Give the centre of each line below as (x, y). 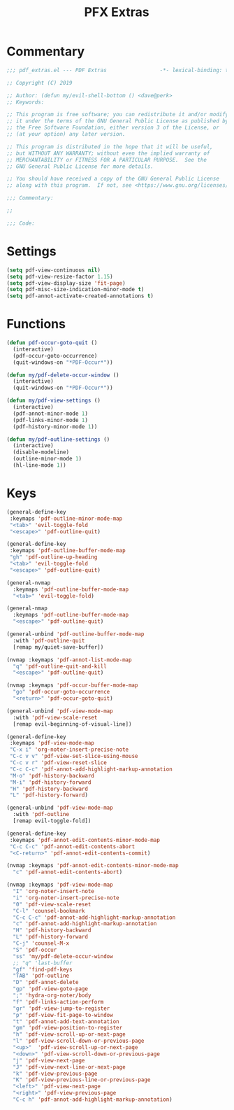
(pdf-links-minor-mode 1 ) (51, 420)
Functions (36, 324)
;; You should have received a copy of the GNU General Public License (113, 179)
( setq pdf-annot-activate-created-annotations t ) (80, 296)
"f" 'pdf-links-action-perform (58, 1002)
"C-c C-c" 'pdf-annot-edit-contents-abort (72, 846)
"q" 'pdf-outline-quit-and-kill (60, 666)
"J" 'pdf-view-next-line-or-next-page (70, 1067)
